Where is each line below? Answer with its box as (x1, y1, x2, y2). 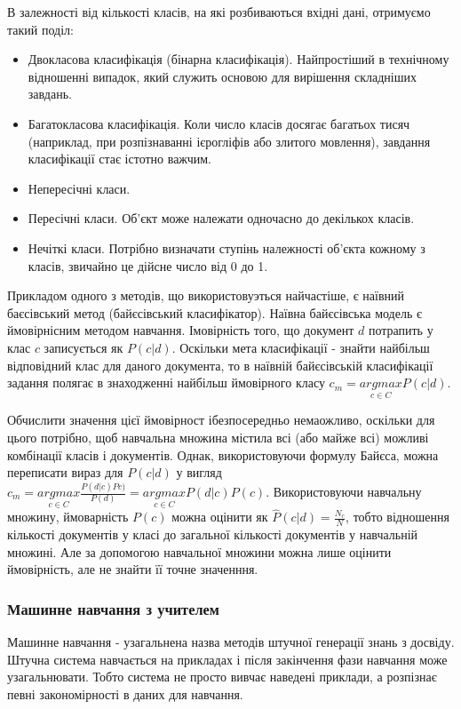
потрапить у (368, 321, 433, 339)
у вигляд (176, 463, 222, 482)
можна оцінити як (171, 507, 268, 526)
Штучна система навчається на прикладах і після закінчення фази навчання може (7, 649, 448, 668)
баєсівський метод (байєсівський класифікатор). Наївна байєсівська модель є (7, 303, 422, 322)
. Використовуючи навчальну (266, 482, 422, 500)
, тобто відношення (346, 507, 449, 526)
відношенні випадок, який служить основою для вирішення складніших (28, 67, 417, 85)
